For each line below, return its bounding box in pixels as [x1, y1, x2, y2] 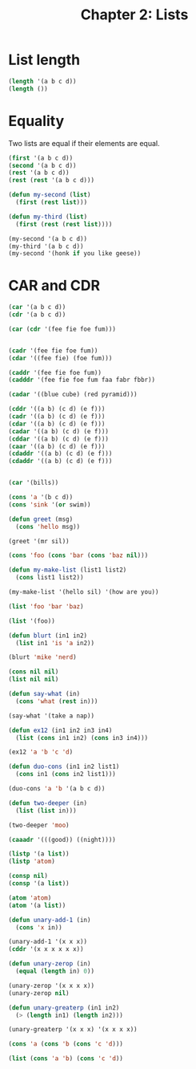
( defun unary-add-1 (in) [8, 916, 91, 924]
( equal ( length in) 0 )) [15, 967, 94, 976]
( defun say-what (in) [8, 690, 81, 698]
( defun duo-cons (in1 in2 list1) [8, 762, 120, 771]
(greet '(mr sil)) [8, 537, 70, 545]
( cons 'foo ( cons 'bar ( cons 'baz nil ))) [8, 551, 149, 559]
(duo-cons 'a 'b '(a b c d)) [8, 785, 106, 793]
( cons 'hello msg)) [15, 522, 81, 530]
